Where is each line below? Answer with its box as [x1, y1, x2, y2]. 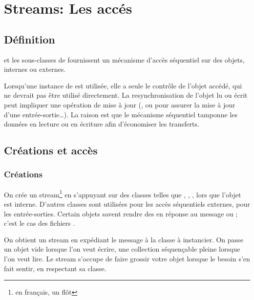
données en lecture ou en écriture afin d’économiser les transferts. [4, 119, 199, 129]
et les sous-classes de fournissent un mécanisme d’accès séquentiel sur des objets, [4, 54, 245, 64]
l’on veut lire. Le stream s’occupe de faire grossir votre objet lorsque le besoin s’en [4, 253, 250, 263]
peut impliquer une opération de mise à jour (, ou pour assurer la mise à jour [4, 99, 235, 109]
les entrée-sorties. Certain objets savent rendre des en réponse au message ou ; [4, 208, 238, 218]
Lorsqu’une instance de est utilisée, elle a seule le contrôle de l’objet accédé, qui [4, 80, 242, 90]
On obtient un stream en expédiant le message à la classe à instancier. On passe [4, 234, 243, 244]
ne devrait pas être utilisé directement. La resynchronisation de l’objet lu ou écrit [4, 90, 248, 100]
